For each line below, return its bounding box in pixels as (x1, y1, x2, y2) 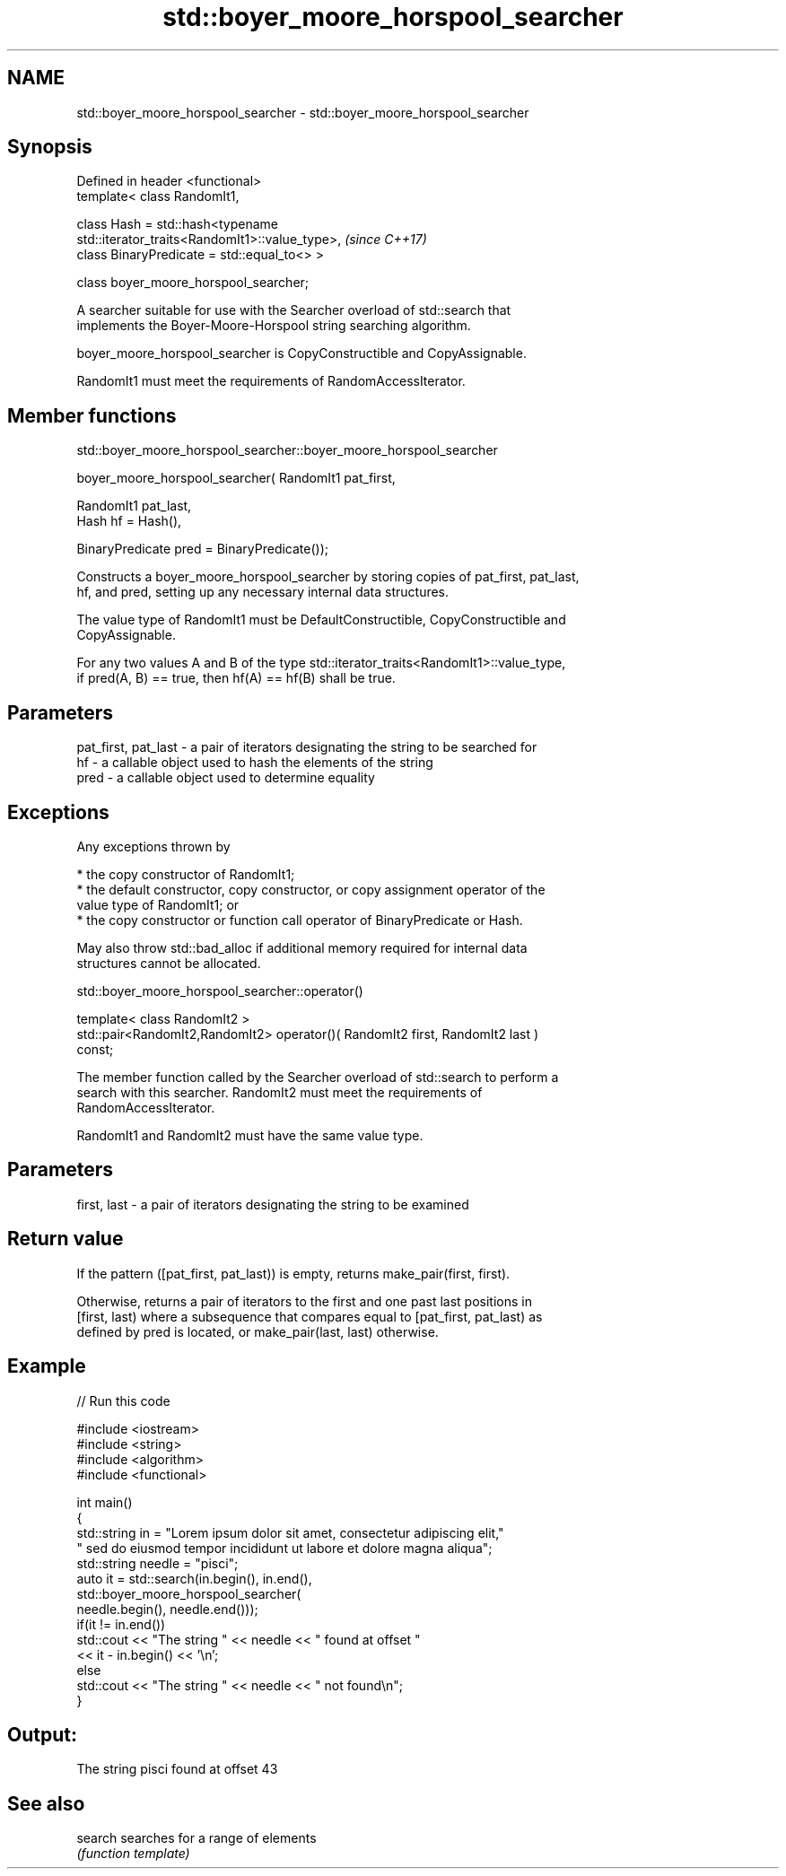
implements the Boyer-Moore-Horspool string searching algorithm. (76, 318, 471, 334)
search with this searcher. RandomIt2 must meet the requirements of (76, 1084, 483, 1100)
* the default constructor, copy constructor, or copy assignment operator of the (76, 881, 546, 897)
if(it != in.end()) (76, 1616, 166, 1632)
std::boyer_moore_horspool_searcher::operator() (76, 982, 363, 999)
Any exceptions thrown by (76, 838, 231, 854)
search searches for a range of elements (76, 1830, 317, 1846)
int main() (76, 1494, 133, 1510)
